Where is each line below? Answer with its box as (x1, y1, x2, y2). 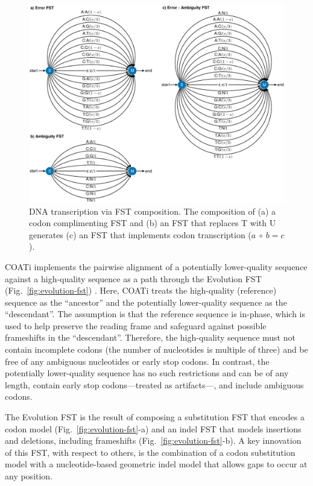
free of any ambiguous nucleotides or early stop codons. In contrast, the (5, 355, 270, 367)
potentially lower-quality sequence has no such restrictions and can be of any (5, 367, 289, 379)
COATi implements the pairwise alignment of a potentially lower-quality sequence (5, 260, 308, 273)
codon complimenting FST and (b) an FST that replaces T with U (29, 216, 276, 229)
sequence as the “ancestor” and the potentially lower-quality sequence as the (5, 295, 287, 308)
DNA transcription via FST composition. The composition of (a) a (29, 204, 276, 217)
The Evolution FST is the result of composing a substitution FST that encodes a (5, 411, 305, 423)
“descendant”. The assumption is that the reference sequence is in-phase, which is (5, 308, 306, 320)
